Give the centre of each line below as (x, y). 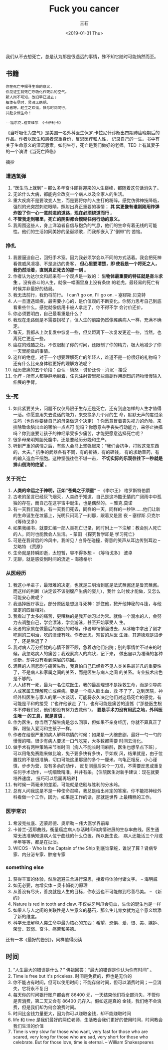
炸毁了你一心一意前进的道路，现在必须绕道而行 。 (64, 213)
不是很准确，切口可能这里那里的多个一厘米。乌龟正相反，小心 (89, 760)
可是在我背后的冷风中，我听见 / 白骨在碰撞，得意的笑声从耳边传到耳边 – (86, 540)
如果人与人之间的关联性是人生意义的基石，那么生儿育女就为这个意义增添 (87, 910)
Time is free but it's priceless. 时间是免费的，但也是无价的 (72, 976)
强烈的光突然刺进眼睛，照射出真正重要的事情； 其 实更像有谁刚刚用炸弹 (86, 207)
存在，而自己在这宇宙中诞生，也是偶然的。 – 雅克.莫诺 (77, 503)
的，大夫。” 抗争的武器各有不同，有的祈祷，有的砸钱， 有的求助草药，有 (86, 452)
